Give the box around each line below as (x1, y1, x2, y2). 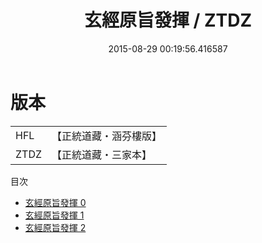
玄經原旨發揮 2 (24, 221, 87, 233)
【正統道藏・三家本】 (51, 147, 153, 161)
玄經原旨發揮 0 (24, 196, 87, 208)
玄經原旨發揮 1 (24, 209, 85, 221)
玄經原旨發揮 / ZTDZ (83, 9, 253, 32)
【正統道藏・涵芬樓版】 (51, 129, 163, 143)
